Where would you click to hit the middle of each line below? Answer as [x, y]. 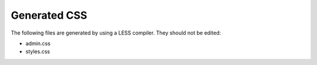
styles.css [38, 52]
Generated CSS [49, 15]
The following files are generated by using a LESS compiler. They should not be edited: [116, 33]
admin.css [38, 43]
